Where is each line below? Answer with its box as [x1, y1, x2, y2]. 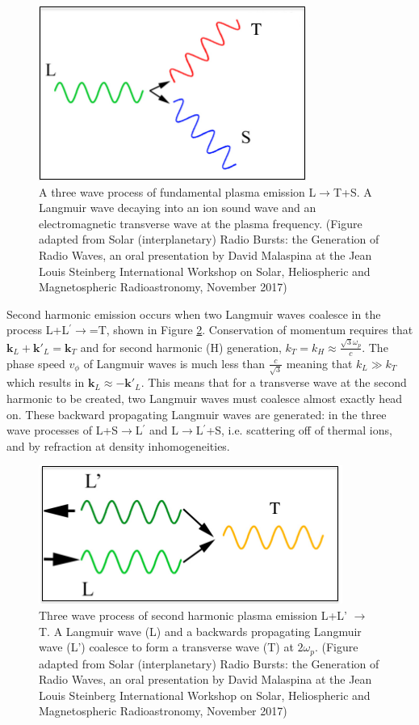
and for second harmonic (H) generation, [80, 338, 282, 355]
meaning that [286, 354, 353, 371]
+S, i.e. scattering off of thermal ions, [206, 422, 392, 439]
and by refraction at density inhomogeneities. [6, 437, 230, 454]
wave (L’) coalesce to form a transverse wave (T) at [39, 638, 294, 655]
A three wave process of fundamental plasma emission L [39, 183, 316, 200]
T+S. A [333, 183, 372, 200]
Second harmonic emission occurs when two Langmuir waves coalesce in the [6, 305, 381, 322]
